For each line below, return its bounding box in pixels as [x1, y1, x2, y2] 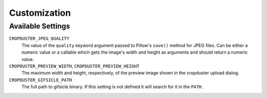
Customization [9, 7, 71, 18]
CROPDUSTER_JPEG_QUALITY [9, 36, 69, 41]
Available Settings [9, 22, 70, 31]
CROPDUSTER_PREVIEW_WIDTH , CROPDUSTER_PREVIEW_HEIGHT [9, 63, 139, 69]
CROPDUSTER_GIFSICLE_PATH [9, 77, 72, 83]
